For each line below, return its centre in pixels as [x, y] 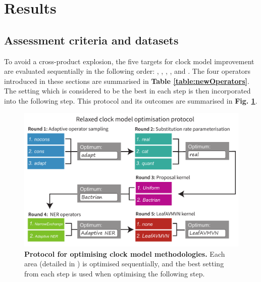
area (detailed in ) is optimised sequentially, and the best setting [124, 264]
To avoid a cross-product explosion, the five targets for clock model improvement [129, 61]
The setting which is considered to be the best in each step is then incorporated [127, 91]
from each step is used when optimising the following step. [115, 273]
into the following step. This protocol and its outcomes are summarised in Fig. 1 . [131, 100]
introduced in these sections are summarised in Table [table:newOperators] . [127, 81]
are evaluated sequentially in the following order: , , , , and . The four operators [127, 71]
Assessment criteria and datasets [91, 40]
